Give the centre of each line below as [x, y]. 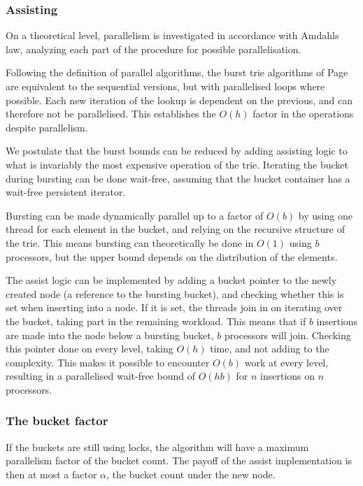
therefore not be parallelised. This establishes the [111, 114]
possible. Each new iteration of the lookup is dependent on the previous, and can [179, 100]
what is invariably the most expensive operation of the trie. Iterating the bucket [177, 164]
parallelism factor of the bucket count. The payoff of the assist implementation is [179, 460]
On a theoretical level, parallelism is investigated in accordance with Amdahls [172, 35]
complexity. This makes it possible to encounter [108, 362]
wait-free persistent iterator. [66, 192]
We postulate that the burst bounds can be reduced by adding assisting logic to [177, 151]
